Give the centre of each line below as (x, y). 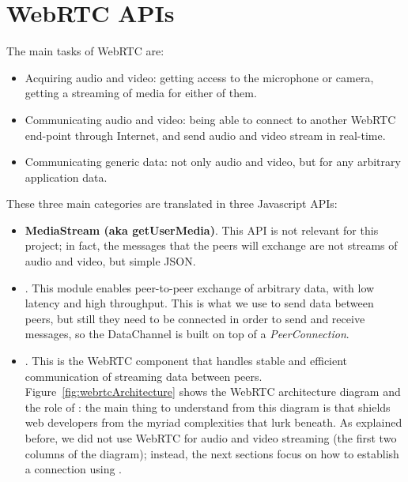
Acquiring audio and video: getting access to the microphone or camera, (199, 77)
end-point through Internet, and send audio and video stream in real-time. (205, 135)
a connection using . (73, 469)
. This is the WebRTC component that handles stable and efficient (186, 361)
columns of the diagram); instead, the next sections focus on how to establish (212, 453)
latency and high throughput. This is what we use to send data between (199, 303)
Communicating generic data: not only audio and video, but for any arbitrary (213, 162)
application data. (66, 177)
